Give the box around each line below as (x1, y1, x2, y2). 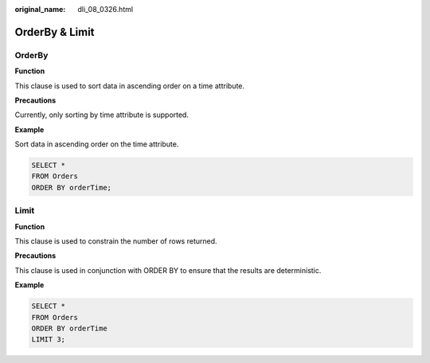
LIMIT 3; (31, 335, 66, 344)
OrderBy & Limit (14, 25, 95, 39)
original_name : (14, 5, 66, 14)
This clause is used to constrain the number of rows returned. (14, 236, 218, 246)
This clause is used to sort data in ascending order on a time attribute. (14, 80, 245, 91)
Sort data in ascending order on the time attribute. (14, 139, 179, 149)
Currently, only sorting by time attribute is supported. (14, 110, 189, 119)
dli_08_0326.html (77, 5, 134, 14)
